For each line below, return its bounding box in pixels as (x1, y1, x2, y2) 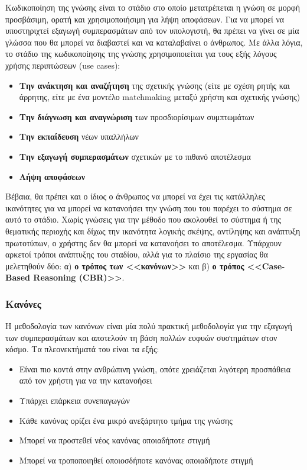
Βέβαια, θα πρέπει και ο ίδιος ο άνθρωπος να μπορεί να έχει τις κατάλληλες (5, 190, 265, 202)
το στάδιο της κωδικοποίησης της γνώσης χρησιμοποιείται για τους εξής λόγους (5, 47, 277, 60)
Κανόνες (5, 296, 41, 311)
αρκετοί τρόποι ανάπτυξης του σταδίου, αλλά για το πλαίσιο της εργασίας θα (5, 248, 268, 260)
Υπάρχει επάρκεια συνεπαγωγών (19, 394, 130, 407)
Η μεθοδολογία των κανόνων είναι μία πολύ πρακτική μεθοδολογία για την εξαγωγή (5, 320, 292, 332)
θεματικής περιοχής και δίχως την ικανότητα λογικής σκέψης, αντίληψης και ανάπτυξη (5, 224, 301, 237)
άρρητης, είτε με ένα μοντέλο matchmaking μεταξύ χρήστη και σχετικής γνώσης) (19, 91, 301, 103)
